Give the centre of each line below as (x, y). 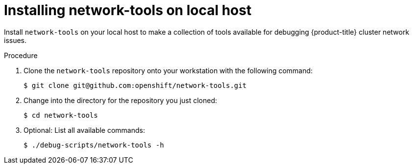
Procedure (21, 55)
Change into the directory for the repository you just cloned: (121, 100)
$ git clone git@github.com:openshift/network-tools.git (135, 85)
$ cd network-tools (61, 115)
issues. (15, 40)
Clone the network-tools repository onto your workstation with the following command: (168, 70)
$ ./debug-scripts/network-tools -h (94, 145)
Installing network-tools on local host (128, 10)
